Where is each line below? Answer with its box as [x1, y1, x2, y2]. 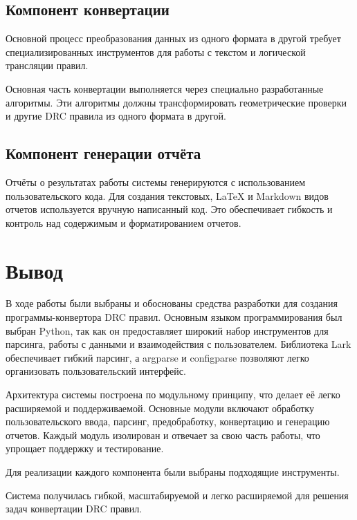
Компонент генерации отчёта [6, 142, 201, 164]
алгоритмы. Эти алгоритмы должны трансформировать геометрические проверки [6, 95, 347, 109]
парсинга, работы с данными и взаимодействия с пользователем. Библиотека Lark [6, 337, 351, 351]
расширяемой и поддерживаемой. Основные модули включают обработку [6, 400, 314, 415]
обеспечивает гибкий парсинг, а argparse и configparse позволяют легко [6, 350, 309, 364]
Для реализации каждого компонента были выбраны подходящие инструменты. [6, 465, 340, 479]
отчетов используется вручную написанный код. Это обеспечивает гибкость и [6, 202, 333, 216]
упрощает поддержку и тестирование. [6, 441, 164, 456]
